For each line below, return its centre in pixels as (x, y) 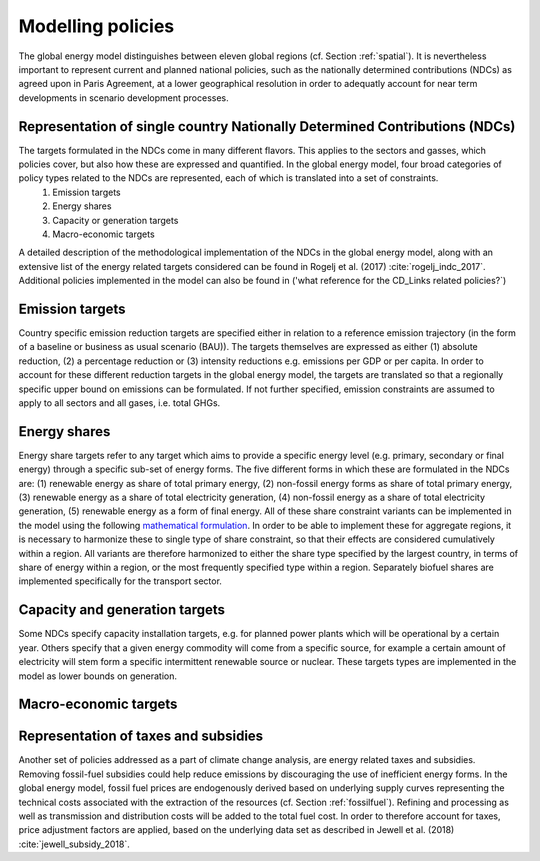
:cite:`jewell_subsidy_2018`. (74, 844)
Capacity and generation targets (121, 610)
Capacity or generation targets (115, 220)
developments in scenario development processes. (123, 97)
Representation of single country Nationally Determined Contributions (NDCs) (267, 126)
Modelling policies (96, 26)
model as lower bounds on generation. (98, 676)
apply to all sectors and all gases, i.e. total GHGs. (119, 403)
